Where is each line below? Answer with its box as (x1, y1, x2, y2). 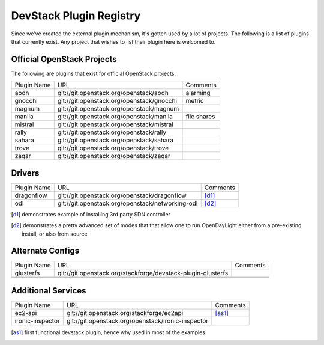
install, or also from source (22, 230, 88, 237)
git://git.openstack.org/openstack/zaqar (57, 152, 170, 160)
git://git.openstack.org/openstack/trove (57, 144, 169, 153)
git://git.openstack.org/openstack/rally (57, 128, 167, 136)
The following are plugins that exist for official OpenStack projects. (11, 70, 176, 77)
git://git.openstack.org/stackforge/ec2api (67, 308, 184, 317)
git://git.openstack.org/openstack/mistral (57, 120, 173, 129)
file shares (185, 112, 215, 121)
